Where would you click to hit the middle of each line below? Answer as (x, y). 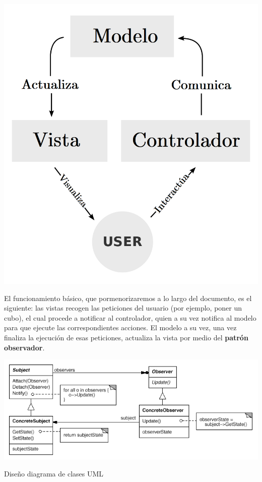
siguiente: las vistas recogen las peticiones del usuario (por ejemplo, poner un (123, 308)
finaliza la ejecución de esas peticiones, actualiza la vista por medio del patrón (126, 337)
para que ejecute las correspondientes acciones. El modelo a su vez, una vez (120, 327)
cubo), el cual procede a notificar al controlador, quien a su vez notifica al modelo (130, 317)
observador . (24, 347)
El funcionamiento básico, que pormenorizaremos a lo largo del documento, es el (128, 298)
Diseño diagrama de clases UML (54, 473)
